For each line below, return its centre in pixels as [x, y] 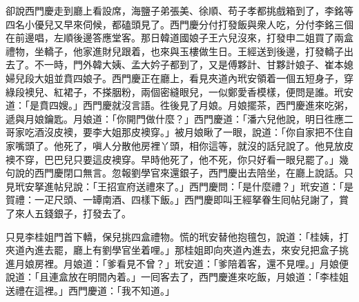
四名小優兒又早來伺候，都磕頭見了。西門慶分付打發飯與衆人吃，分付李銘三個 [179, 24]
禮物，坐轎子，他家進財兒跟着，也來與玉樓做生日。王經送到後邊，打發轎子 [175, 51]
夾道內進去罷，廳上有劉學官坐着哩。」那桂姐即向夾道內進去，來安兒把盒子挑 [177, 250]
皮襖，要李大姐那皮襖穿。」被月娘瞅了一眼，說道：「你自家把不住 [198, 132]
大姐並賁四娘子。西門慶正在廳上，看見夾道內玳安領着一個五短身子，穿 [194, 78]
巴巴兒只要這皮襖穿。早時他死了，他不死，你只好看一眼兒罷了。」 [191, 159]
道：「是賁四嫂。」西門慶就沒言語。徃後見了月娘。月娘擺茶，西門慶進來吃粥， [179, 105]
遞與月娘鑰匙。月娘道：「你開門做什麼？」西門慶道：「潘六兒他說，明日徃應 [175, 118]
